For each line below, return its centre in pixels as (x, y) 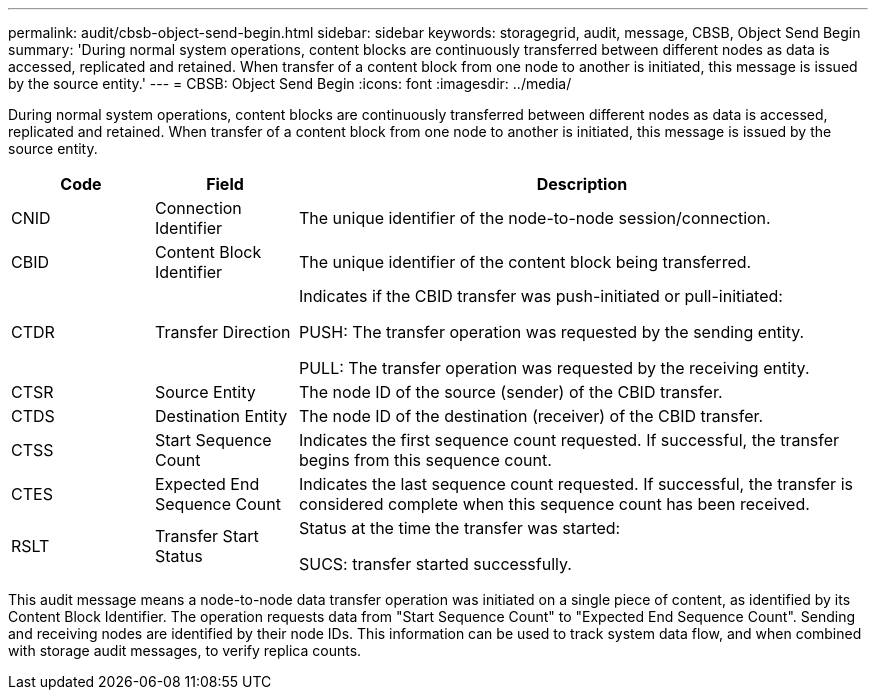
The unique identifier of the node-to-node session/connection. (534, 218)
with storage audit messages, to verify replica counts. (185, 650)
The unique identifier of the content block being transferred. (525, 262)
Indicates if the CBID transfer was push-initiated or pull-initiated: (540, 296)
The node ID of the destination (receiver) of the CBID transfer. (531, 416)
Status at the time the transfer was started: (459, 528)
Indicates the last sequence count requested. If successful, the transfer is (575, 484)
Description (582, 184)
